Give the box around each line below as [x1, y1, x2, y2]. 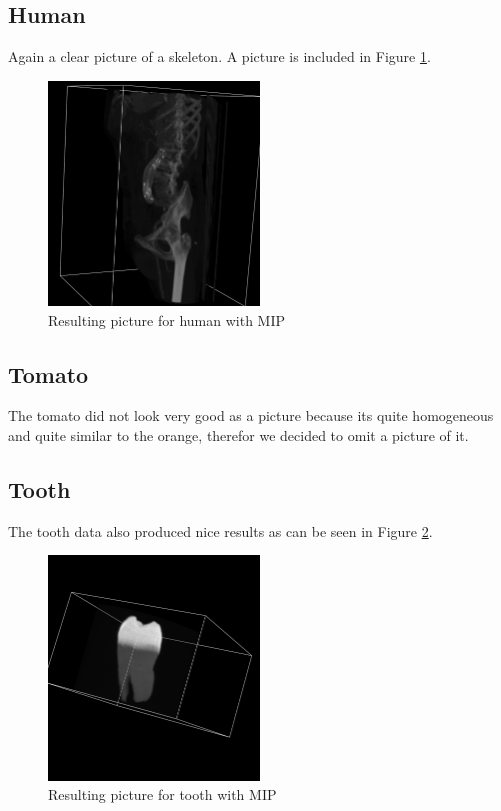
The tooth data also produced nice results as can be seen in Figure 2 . [8, 520, 433, 541]
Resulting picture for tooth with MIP [48, 784, 277, 805]
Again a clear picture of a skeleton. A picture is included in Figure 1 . [8, 46, 431, 67]
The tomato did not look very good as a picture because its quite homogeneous [8, 405, 494, 426]
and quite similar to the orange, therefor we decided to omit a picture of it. [8, 424, 469, 445]
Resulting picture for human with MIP [48, 309, 286, 330]
